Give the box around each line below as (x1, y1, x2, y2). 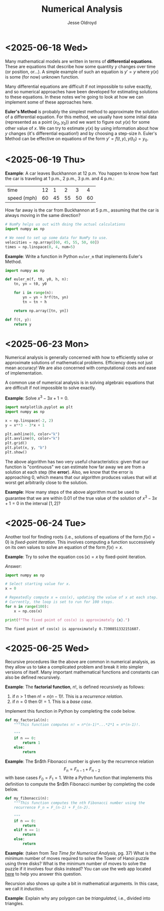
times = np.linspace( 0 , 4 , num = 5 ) (5, 244, 76, 249)
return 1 (22, 740, 41, 745)
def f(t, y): (5, 317, 32, 322)
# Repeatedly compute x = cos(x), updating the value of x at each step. (5, 595, 159, 600)
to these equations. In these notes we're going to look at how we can (5, 94, 144, 100)
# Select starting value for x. (5, 582, 71, 587)
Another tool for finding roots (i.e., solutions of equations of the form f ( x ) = (5, 534, 155, 539)
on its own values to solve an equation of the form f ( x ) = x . (5, 544, 123, 550)
